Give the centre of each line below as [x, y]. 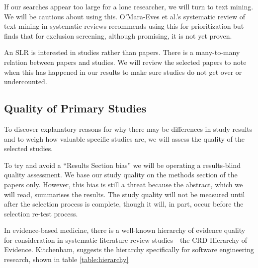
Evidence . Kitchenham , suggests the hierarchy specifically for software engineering [129, 249]
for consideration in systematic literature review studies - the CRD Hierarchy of [126, 240]
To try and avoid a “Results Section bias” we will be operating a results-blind [122, 165]
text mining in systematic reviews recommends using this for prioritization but [124, 26]
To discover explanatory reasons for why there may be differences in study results [128, 129]
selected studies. [29, 148]
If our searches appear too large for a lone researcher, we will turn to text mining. [129, 6]
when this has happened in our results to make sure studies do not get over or [123, 72]
